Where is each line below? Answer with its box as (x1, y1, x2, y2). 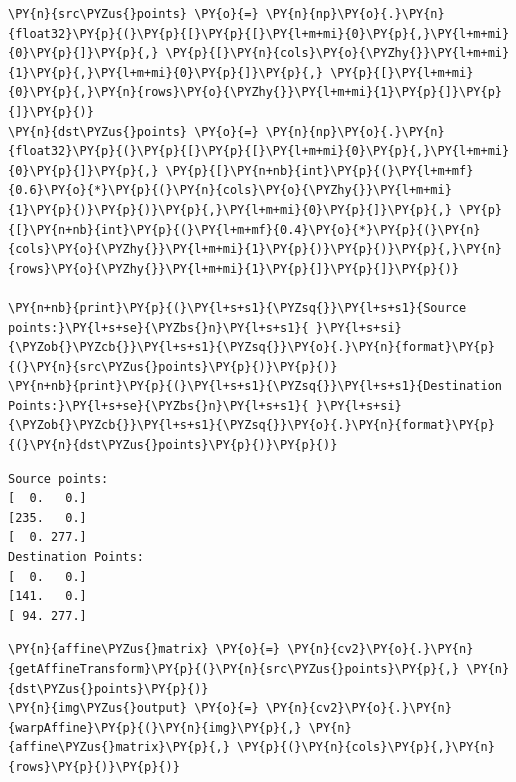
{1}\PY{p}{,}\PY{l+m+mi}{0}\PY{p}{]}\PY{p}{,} (8, 65, 323, 80)
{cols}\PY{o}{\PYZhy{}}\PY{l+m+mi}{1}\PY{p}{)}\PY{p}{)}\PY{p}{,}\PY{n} (8, 242, 502, 257)
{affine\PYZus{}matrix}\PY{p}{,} (8, 740, 230, 755)
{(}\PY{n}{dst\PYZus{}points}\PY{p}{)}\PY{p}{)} (8, 438, 338, 453)
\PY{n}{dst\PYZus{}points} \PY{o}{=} (8, 124, 259, 139)
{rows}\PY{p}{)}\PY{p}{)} (8, 759, 180, 774)
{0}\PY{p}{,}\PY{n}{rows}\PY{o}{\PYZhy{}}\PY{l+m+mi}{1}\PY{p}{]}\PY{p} (8, 85, 502, 100)
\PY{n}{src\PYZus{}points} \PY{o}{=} (8, 7, 259, 21)
